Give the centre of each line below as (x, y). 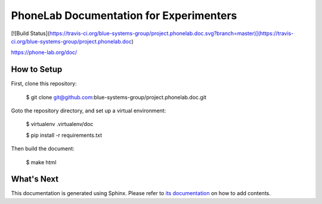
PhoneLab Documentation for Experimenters (124, 15)
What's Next (35, 179)
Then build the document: (43, 149)
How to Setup (37, 69)
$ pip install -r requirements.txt (64, 135)
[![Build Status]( (30, 33)
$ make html (41, 162)
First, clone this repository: (44, 84)
